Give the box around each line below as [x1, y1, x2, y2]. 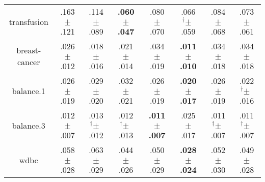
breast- [16, 44, 41, 56]
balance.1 [12, 84, 45, 97]
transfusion [9, 15, 48, 27]
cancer [17, 56, 40, 68]
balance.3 [12, 119, 45, 131]
